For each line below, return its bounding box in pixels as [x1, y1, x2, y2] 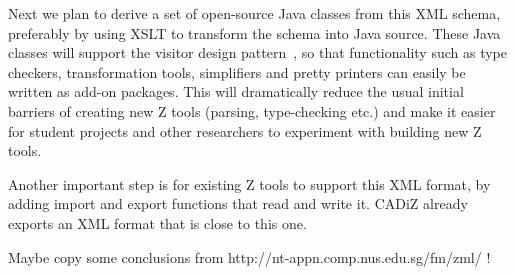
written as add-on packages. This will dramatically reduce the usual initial [8, 81, 464, 102]
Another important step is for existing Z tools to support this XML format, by [8, 173, 491, 194]
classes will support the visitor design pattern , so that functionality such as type [8, 42, 507, 63]
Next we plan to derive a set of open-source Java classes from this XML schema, [8, 3, 501, 23]
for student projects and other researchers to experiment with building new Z [8, 120, 482, 141]
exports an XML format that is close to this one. [8, 212, 307, 233]
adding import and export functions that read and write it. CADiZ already [8, 193, 468, 214]
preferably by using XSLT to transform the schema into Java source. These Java [8, 22, 501, 43]
